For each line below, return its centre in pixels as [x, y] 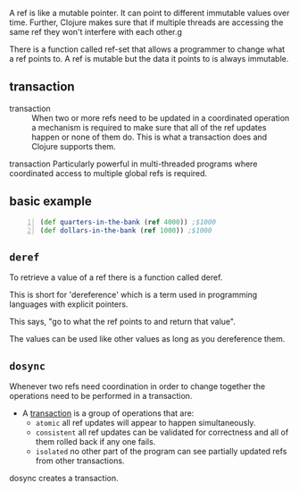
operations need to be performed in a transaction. [101, 396]
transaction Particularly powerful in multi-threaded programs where [133, 164]
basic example [50, 202]
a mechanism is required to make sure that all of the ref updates [149, 127]
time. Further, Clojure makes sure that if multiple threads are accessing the [146, 22]
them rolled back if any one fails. [96, 441]
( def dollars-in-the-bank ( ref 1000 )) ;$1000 [126, 230]
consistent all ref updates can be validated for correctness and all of [162, 432]
